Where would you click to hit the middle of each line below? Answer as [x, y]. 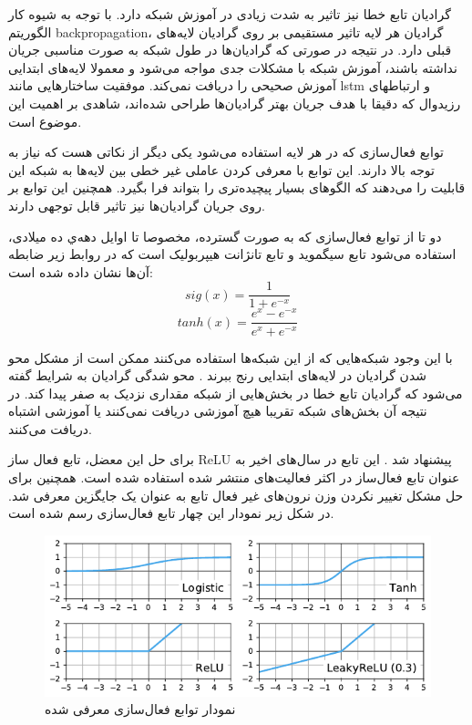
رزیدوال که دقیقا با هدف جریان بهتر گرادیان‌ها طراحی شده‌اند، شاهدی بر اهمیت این [235, 103]
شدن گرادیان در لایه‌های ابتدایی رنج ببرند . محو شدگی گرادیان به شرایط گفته [217, 375]
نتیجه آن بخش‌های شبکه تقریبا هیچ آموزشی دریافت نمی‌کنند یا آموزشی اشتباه [218, 411]
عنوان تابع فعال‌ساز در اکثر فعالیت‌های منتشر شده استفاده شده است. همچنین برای [234, 477]
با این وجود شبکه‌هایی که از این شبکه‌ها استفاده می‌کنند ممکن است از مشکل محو [231, 357]
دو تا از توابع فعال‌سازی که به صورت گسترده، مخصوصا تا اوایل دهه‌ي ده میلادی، [225, 236]
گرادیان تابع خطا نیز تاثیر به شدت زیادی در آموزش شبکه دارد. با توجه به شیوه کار [230, 14]
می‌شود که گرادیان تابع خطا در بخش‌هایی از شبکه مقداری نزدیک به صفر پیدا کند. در [236, 393]
